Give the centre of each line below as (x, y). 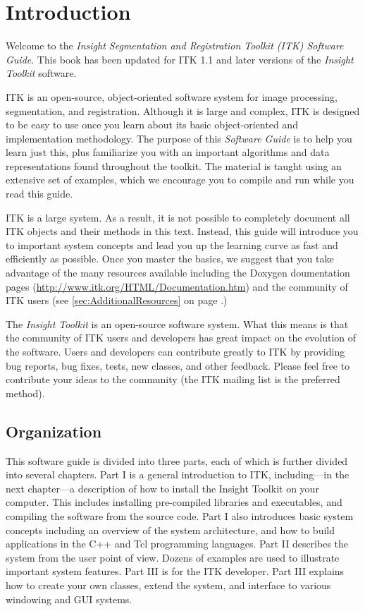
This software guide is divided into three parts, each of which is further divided (177, 460)
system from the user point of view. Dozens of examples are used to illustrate (173, 557)
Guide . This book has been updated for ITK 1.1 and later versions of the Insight (180, 59)
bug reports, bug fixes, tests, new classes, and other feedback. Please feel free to (178, 365)
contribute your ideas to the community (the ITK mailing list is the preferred (173, 379)
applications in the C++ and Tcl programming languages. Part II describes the (177, 544)
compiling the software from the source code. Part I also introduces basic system (180, 515)
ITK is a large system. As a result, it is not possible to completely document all (178, 217)
